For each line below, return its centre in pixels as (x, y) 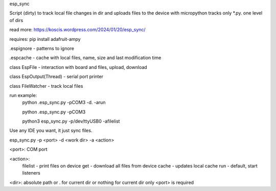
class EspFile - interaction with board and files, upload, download (78, 67)
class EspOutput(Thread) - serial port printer (56, 77)
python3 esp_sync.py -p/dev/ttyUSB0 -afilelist (71, 121)
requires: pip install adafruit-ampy (45, 39)
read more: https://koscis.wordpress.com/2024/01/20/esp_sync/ (77, 30)
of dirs (16, 20)
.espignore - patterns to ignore (42, 48)
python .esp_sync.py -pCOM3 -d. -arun (64, 103)
